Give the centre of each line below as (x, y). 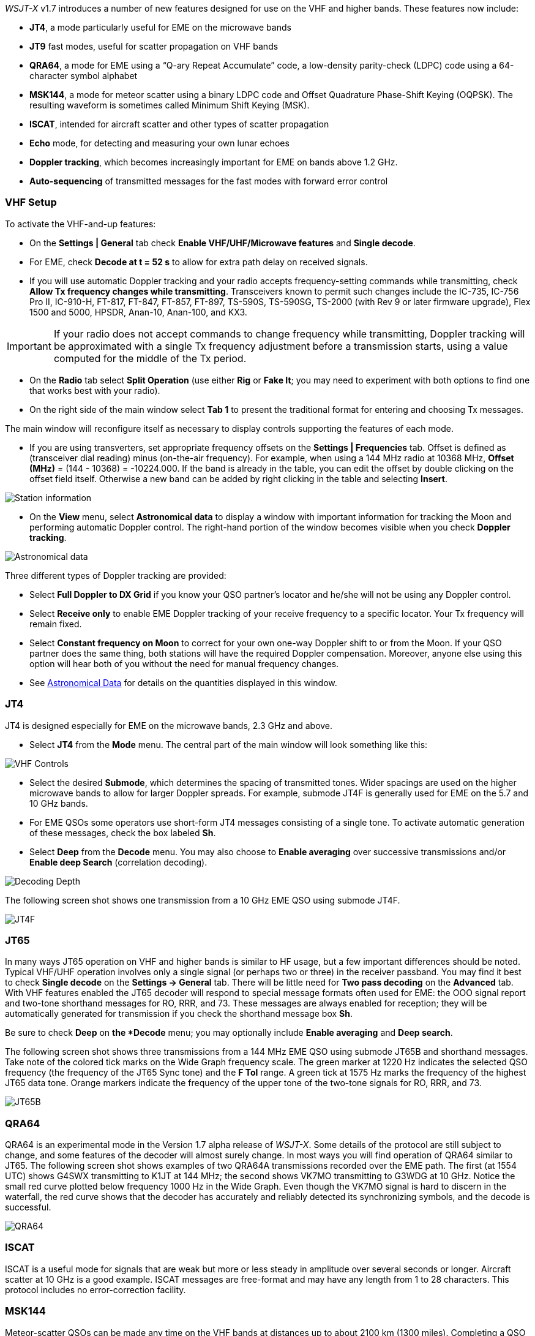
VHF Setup (31, 202)
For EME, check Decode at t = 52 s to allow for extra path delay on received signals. (199, 262)
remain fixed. (56, 624)
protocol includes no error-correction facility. (95, 1289)
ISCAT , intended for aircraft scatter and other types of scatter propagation (179, 124)
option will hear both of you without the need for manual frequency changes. (184, 663)
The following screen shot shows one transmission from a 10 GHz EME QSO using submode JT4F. (203, 900)
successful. (28, 1207)
